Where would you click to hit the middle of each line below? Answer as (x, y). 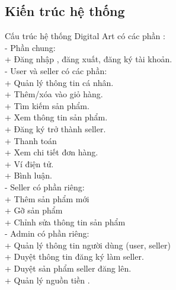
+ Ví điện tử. (29, 163)
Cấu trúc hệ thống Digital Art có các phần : (85, 36)
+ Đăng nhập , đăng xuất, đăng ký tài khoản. (89, 59)
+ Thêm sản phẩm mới (47, 198)
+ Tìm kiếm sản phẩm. (47, 105)
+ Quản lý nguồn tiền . (47, 280)
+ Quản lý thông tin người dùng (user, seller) (88, 245)
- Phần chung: (30, 47)
